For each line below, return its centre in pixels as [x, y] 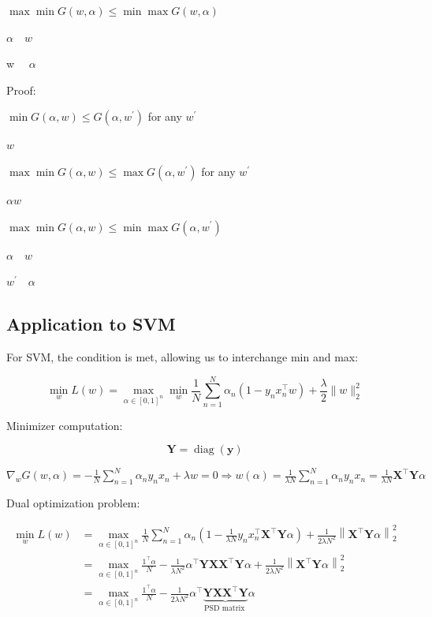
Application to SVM [91, 324]
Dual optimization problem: [73, 503]
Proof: [21, 90]
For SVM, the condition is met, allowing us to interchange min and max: [182, 356]
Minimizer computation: [65, 425]
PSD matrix [224, 608]
